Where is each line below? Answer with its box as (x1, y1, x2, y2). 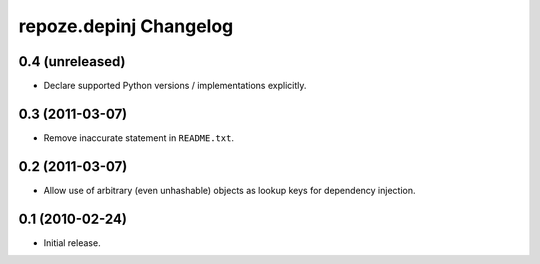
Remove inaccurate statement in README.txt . (43, 131, 235, 144)
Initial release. (43, 236, 101, 249)
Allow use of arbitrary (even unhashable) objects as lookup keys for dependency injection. (43, 184, 416, 196)
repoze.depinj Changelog (18, 15, 234, 37)
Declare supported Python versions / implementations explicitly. (43, 80, 307, 92)
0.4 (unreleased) (18, 53, 126, 70)
